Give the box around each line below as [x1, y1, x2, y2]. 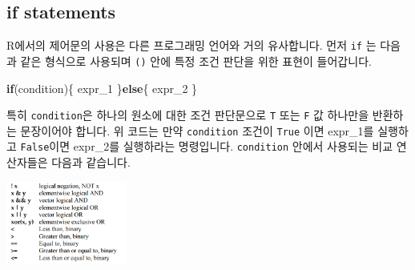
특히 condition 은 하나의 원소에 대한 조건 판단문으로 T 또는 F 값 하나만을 [6, 107, 369, 123]
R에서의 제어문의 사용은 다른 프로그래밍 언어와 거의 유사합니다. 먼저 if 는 [6, 37, 377, 54]
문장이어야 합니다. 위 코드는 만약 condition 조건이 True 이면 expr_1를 [20, 122, 374, 139]
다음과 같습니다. [51, 154, 131, 171]
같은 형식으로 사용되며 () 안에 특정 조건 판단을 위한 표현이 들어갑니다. [20, 52, 372, 69]
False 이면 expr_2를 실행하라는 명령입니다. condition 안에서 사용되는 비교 [20, 138, 393, 155]
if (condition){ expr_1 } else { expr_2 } [6, 79, 198, 96]
